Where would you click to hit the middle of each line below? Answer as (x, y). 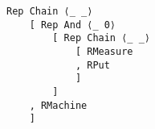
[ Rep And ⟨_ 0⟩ (73, 25)
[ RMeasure (104, 51)
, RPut (92, 65)
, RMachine (58, 105)
